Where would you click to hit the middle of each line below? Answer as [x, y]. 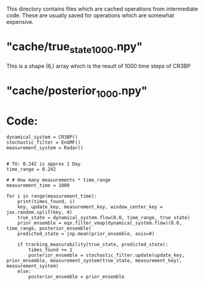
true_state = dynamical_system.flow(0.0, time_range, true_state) [104, 218]
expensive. [20, 22]
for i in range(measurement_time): [52, 196]
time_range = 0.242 [31, 169]
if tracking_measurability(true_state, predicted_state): [93, 245]
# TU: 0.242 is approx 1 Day [43, 164]
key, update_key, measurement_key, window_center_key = [90, 207]
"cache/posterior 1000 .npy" [77, 92]
